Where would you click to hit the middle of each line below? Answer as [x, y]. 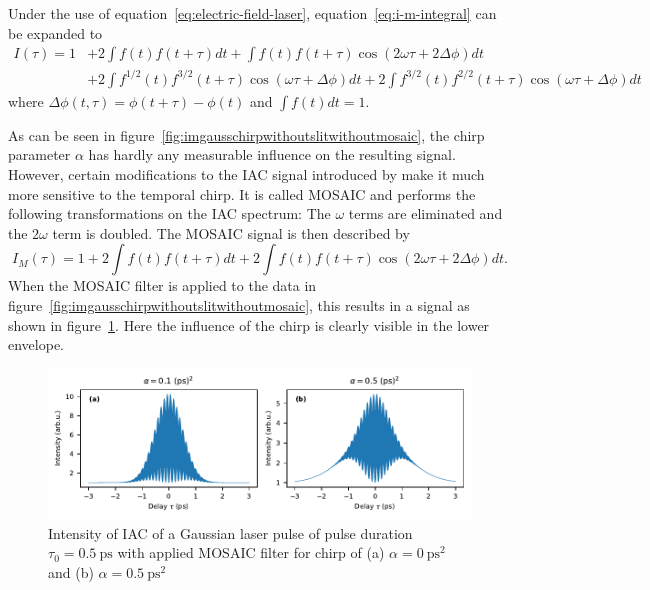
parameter [39, 154]
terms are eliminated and [425, 213]
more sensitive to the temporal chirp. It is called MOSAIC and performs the [242, 193]
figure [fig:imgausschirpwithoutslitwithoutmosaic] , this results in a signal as [239, 304]
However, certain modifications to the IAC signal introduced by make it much [246, 173]
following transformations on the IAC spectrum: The [169, 213]
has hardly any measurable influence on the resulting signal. [272, 154]
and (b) [71, 571]
